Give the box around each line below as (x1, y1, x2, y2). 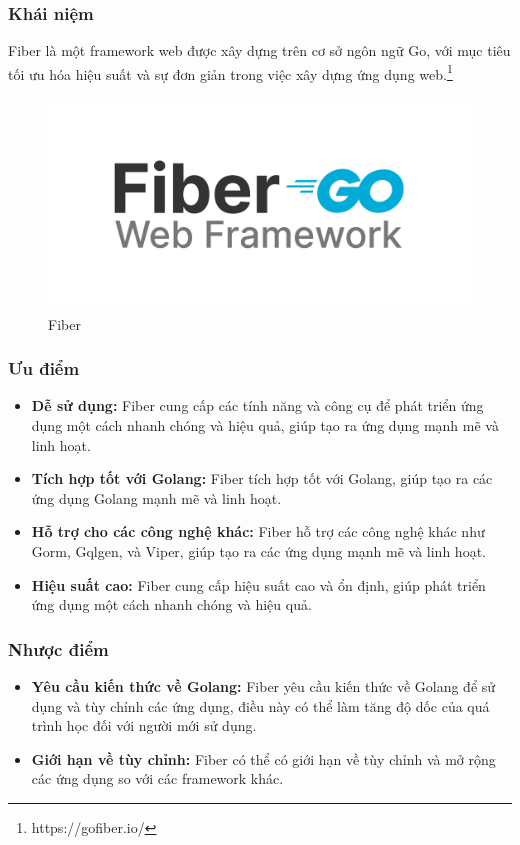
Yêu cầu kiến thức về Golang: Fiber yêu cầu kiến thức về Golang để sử (31, 676, 496, 697)
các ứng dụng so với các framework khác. (31, 768, 284, 789)
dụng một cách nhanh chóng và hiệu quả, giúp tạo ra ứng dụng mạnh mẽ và (31, 415, 499, 436)
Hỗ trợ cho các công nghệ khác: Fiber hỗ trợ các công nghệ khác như (31, 521, 485, 542)
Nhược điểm (8, 636, 109, 661)
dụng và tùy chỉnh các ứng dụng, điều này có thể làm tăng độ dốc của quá (31, 695, 490, 716)
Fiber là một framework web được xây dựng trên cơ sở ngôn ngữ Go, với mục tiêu (8, 40, 511, 61)
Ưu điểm (8, 356, 80, 381)
